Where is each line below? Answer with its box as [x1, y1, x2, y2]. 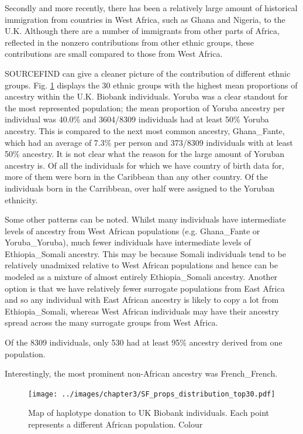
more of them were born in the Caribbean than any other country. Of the [5, 170, 268, 183]
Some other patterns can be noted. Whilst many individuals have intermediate [5, 213, 286, 225]
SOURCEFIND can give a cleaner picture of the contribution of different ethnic [5, 67, 291, 79]
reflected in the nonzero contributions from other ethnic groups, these [5, 36, 254, 48]
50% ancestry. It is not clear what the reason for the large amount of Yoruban [5, 148, 285, 160]
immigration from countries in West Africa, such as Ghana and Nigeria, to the [5, 13, 285, 25]
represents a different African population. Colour [28, 418, 203, 430]
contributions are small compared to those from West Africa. [5, 47, 223, 60]
